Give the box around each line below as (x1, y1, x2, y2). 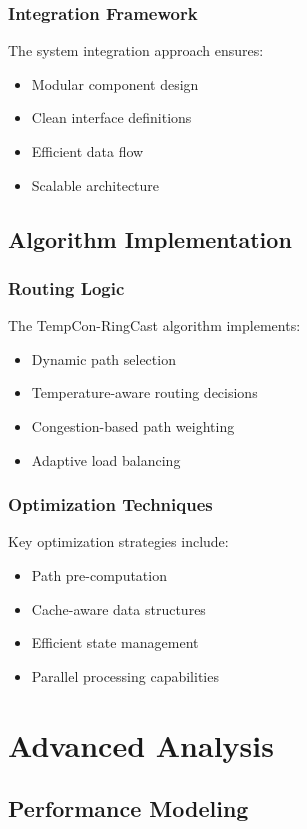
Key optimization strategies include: (8, 531, 229, 552)
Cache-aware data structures (31, 598, 206, 619)
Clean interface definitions (31, 107, 192, 128)
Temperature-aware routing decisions (31, 382, 258, 403)
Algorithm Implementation (8, 223, 292, 254)
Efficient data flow (31, 141, 144, 161)
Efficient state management (31, 632, 199, 653)
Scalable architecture (31, 174, 160, 195)
